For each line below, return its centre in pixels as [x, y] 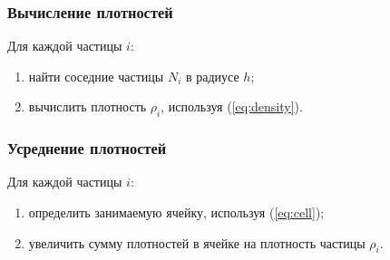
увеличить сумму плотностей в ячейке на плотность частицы [197, 242]
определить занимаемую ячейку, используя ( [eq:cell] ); [176, 212]
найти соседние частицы [96, 76]
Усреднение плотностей [87, 148]
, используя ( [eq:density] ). [232, 106]
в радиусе [212, 76]
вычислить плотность [88, 106]
